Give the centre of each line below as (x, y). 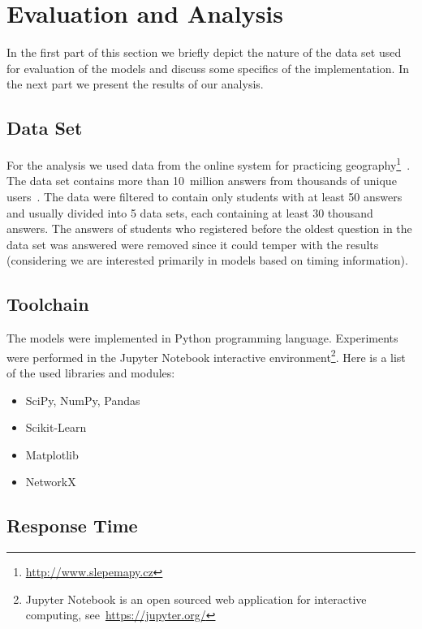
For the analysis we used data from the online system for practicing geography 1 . (209, 164)
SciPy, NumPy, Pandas (83, 400)
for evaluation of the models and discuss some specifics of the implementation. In (208, 68)
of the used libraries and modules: (91, 372)
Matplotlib (52, 454)
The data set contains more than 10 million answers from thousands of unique (202, 181)
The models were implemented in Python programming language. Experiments (202, 338)
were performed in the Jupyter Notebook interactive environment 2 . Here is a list (206, 355)
